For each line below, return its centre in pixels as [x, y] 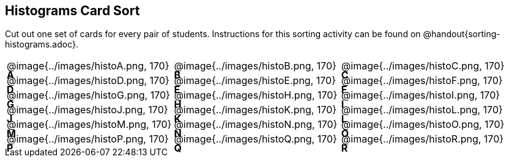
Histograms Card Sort [72, 11]
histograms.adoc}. [42, 44]
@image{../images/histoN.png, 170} [256, 125]
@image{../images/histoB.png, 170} [255, 66]
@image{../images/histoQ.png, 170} [255, 139]
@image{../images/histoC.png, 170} [423, 66]
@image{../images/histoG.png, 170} [88, 95]
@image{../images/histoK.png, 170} [255, 110]
